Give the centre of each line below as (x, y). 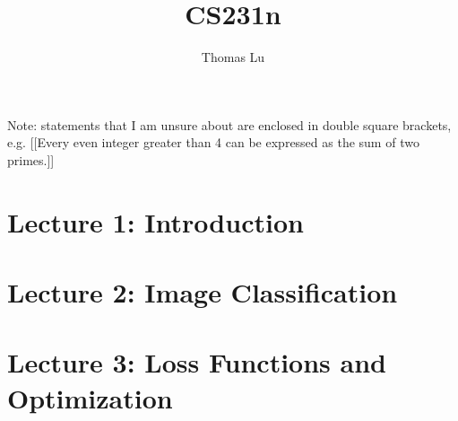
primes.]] (31, 159)
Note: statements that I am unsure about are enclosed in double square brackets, (229, 124)
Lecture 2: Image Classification (203, 292)
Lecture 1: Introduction (156, 221)
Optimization (90, 397)
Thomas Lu (233, 57)
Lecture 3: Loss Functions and (197, 362)
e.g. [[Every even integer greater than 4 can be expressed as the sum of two (213, 142)
